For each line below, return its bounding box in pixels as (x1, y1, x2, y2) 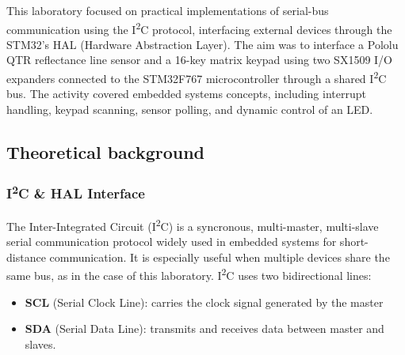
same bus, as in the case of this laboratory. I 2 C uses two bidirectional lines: (6, 265, 372, 284)
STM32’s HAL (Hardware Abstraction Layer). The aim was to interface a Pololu (6, 36, 399, 52)
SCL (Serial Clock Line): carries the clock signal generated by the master (25, 293, 384, 310)
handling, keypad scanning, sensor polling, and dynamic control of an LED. (6, 100, 373, 117)
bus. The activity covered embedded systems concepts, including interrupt (6, 85, 366, 102)
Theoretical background (6, 139, 205, 164)
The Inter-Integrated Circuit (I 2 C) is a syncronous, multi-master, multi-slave (6, 215, 379, 234)
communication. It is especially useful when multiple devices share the (49, 248, 390, 265)
